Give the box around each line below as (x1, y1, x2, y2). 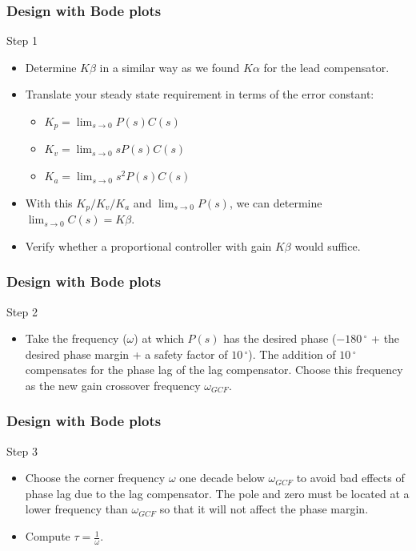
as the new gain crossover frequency (25, 376, 201, 393)
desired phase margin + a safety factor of (25, 345, 228, 362)
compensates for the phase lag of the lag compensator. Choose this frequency (25, 361, 403, 378)
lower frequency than (25, 501, 128, 517)
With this (25, 194, 73, 211)
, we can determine (229, 194, 322, 211)
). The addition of (248, 345, 336, 362)
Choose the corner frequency (25, 469, 166, 486)
